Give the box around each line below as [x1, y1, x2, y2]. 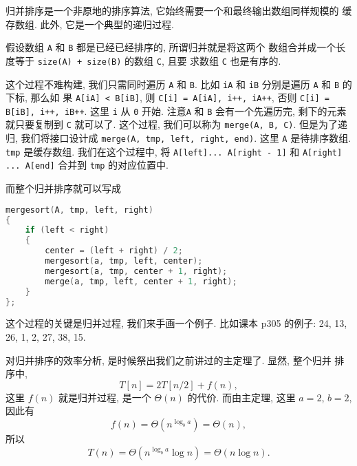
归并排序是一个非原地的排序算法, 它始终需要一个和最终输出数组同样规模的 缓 [6, 3, 352, 17]
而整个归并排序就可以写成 [6, 181, 121, 195]
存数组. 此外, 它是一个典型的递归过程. [6, 17, 174, 31]
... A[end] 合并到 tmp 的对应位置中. [6, 158, 169, 172]
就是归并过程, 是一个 [58, 390, 151, 404]
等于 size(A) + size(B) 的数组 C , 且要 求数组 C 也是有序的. [14, 53, 281, 67]
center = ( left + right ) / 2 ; [45, 246, 183, 256]
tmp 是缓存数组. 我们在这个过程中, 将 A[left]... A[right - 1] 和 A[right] [6, 144, 343, 158]
